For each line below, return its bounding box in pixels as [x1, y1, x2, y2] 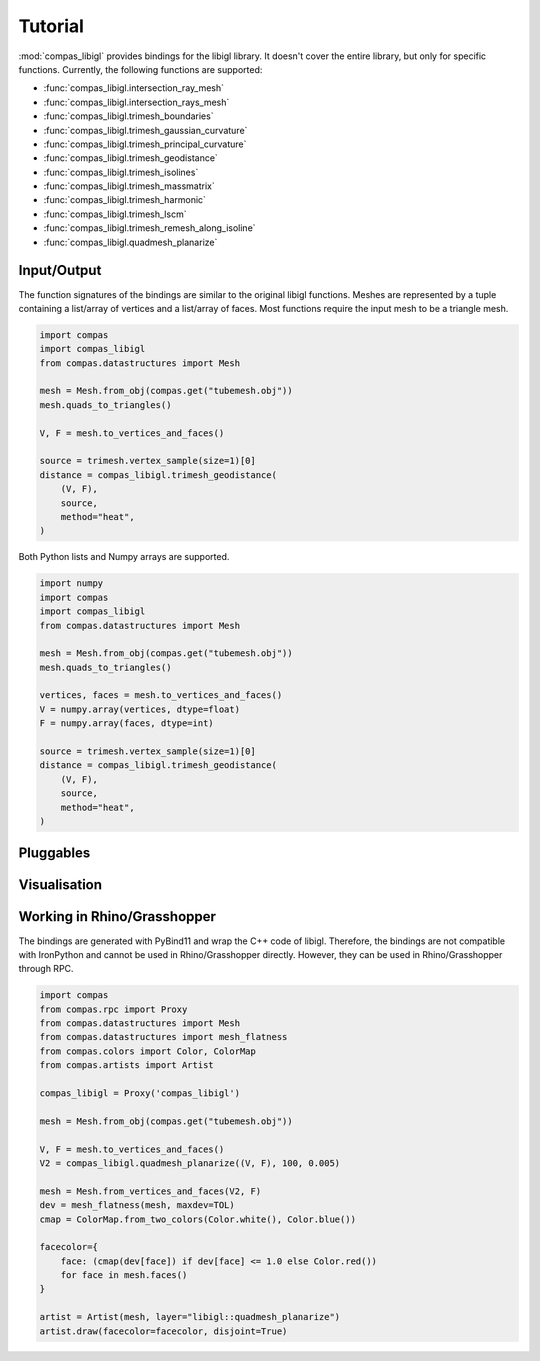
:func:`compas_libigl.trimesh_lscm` [43, 208, 187, 220]
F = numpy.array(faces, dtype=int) [39, 718, 214, 729]
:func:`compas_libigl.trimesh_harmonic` [43, 194, 207, 206]
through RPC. [18, 963, 74, 975]
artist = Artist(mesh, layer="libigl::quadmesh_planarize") [39, 1311, 341, 1323]
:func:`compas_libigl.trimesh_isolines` [43, 166, 199, 178]
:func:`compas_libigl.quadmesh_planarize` [43, 236, 218, 248]
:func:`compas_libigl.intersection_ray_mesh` [43, 82, 225, 94]
